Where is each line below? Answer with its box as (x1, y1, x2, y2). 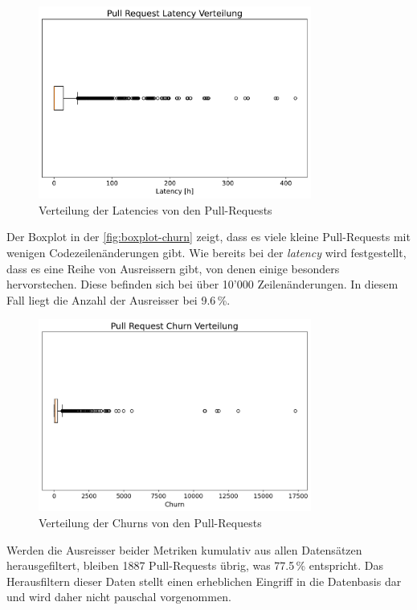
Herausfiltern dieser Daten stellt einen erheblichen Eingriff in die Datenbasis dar (6, 572, 402, 589)
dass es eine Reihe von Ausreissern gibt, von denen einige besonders (6, 260, 340, 276)
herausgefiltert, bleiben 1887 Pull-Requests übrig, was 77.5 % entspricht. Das (6, 557, 384, 574)
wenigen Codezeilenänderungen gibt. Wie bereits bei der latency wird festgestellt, (6, 244, 407, 260)
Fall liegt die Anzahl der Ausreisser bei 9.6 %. (6, 291, 231, 308)
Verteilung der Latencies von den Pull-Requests (39, 201, 272, 218)
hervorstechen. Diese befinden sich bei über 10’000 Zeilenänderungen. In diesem (6, 276, 399, 293)
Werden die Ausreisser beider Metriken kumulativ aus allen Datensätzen (6, 541, 362, 558)
